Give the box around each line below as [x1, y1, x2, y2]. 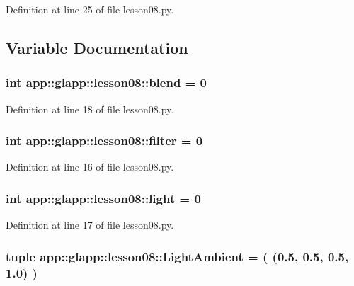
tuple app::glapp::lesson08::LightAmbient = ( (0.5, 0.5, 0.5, [6, 247, 349, 265]
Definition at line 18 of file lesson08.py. [6, 101, 174, 116]
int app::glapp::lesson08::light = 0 [6, 189, 201, 207]
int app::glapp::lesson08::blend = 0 [6, 74, 207, 91]
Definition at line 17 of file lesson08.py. [6, 217, 174, 232]
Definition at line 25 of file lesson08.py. [6, 2, 174, 16]
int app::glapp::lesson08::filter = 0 [6, 132, 203, 149]
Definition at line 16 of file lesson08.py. [6, 159, 174, 174]
